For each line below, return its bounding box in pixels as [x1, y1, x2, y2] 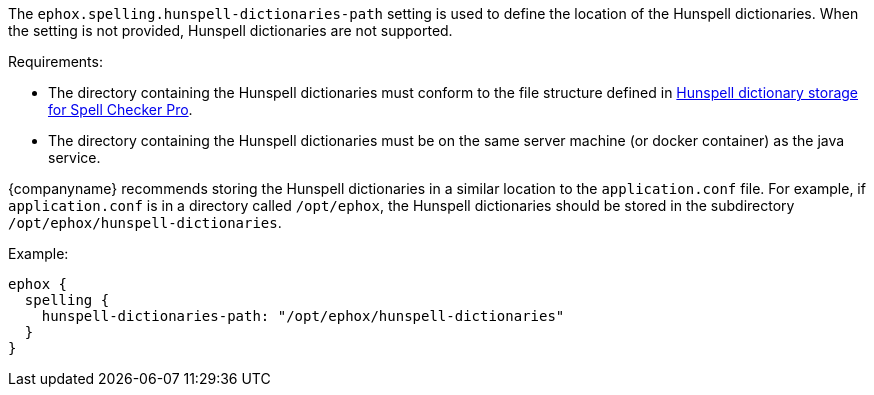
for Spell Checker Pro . [48, 101, 193, 118]
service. [48, 149, 101, 166]
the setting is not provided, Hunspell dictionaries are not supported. [8, 22, 453, 39]
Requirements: [8, 53, 103, 70]
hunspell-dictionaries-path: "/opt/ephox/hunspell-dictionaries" [41, 308, 565, 324]
